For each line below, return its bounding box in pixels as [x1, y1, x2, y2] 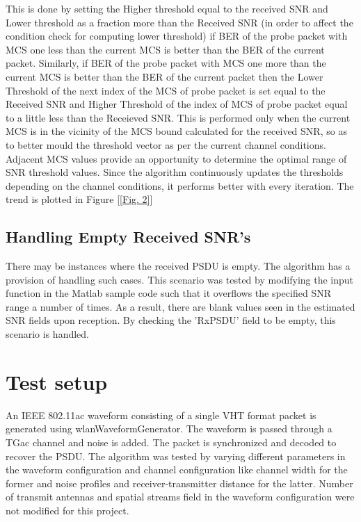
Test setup [6, 367, 108, 395]
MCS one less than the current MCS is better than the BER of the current [6, 42, 325, 56]
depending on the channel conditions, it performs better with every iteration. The [6, 178, 354, 193]
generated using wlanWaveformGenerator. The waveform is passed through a [6, 421, 332, 436]
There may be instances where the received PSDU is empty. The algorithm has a [6, 259, 351, 273]
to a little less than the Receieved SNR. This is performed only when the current [6, 110, 351, 124]
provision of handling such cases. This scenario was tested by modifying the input [6, 272, 354, 286]
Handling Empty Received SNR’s [6, 226, 251, 247]
